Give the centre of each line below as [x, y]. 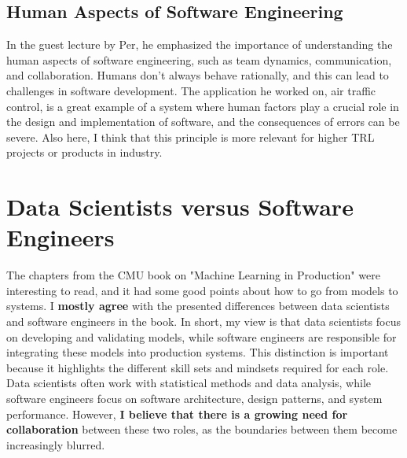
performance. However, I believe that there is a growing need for [177, 414]
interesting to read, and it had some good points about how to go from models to [202, 290]
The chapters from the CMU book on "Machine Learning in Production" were [193, 275]
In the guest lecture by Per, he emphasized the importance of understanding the [200, 44]
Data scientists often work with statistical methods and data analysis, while [189, 383]
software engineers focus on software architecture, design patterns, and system [194, 399]
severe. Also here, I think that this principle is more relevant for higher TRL [191, 137]
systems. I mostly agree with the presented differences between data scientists [198, 306]
